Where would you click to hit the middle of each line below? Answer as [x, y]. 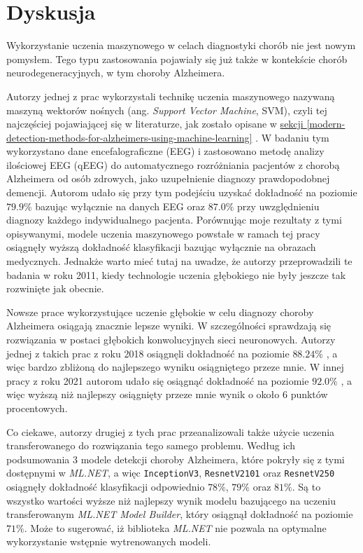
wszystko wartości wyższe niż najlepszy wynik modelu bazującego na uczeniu [171, 500]
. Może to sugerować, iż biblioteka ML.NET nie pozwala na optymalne [175, 527]
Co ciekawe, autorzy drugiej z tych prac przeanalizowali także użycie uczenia [171, 431]
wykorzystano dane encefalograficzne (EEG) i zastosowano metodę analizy [165, 151]
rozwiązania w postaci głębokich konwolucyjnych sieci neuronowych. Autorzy [171, 339]
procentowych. [37, 408]
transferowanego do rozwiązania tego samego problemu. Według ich [151, 445]
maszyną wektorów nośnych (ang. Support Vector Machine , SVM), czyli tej [167, 110]
